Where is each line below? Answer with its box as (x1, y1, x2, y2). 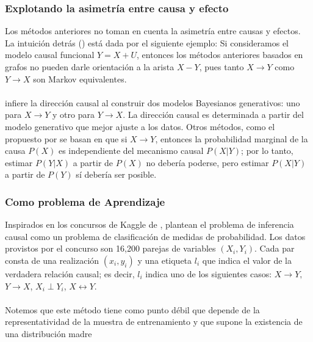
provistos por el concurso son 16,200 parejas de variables (5, 242, 216, 255)
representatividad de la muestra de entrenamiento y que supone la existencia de (5, 315, 303, 328)
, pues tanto (199, 60, 244, 73)
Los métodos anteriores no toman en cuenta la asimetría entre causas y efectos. (5, 24, 301, 37)
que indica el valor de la (202, 253, 292, 266)
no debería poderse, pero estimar (146, 156, 269, 169)
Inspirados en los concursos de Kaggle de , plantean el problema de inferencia (5, 218, 294, 231)
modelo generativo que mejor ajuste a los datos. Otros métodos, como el (5, 120, 275, 133)
